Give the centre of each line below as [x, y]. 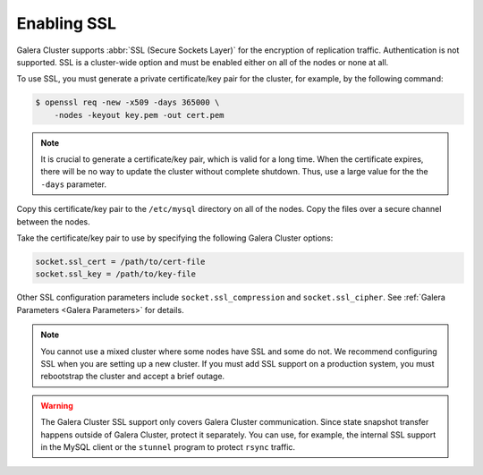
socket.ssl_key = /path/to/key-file [116, 274]
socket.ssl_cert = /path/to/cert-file [120, 262]
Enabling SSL [66, 23]
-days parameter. [74, 184]
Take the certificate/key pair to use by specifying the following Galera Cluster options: [175, 238]
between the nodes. [54, 221]
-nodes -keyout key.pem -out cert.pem [139, 115]
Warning [57, 405]
